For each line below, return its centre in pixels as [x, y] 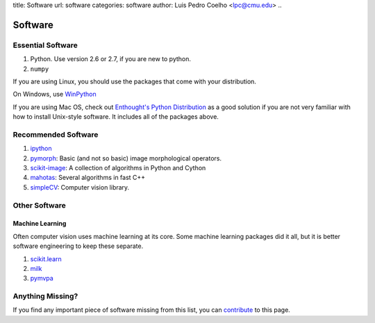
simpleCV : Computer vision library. [80, 187]
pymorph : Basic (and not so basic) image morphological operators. [126, 158]
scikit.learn [46, 259]
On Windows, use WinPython [55, 94]
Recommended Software [56, 134]
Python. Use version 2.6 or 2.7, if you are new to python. [110, 59]
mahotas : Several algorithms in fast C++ [88, 178]
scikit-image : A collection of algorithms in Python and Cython [118, 168]
